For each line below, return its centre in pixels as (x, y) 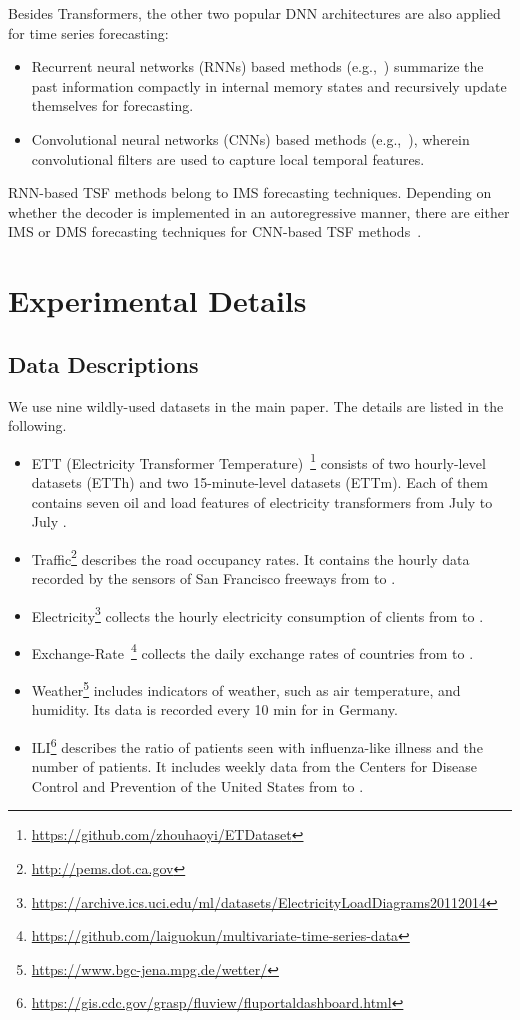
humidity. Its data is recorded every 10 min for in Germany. (214, 709)
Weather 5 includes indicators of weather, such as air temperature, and (246, 688)
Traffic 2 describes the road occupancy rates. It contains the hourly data (250, 557)
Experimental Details (157, 300)
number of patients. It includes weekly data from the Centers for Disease (254, 766)
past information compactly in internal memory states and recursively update (269, 85)
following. (37, 425)
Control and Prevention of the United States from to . (197, 785)
